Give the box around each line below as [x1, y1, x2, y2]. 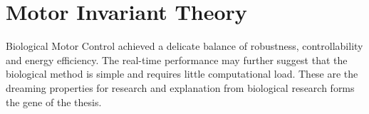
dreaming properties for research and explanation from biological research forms [6, 80, 355, 95]
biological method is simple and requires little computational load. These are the [6, 66, 358, 81]
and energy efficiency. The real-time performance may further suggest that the [6, 52, 348, 67]
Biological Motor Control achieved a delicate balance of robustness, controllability [6, 38, 363, 53]
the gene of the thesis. [6, 94, 102, 109]
